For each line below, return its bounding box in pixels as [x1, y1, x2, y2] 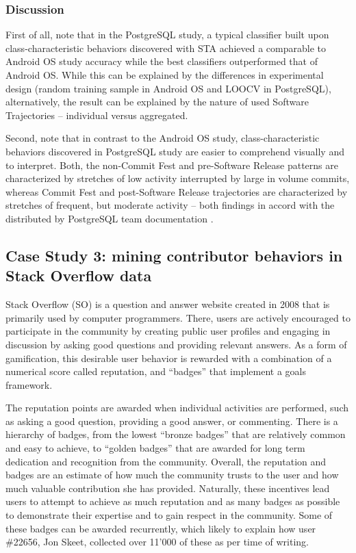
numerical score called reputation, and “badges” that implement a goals [5, 364, 306, 378]
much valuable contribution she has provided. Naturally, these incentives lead [5, 480, 330, 495]
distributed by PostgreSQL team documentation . [5, 211, 214, 225]
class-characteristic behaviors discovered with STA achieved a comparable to [5, 40, 326, 55]
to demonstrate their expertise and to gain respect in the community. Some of [5, 508, 333, 522]
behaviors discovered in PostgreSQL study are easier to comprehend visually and [5, 144, 344, 158]
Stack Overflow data [5, 265, 152, 286]
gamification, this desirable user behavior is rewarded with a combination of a [5, 350, 332, 365]
